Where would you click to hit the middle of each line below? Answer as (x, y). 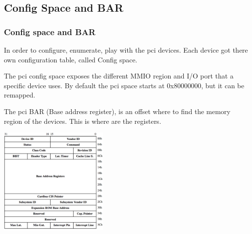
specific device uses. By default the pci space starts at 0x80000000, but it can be (124, 85)
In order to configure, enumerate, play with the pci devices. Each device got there (126, 50)
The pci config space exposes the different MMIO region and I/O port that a (119, 76)
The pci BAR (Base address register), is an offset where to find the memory (117, 111)
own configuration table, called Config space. (71, 59)
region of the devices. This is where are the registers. (83, 121)
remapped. (20, 95)
